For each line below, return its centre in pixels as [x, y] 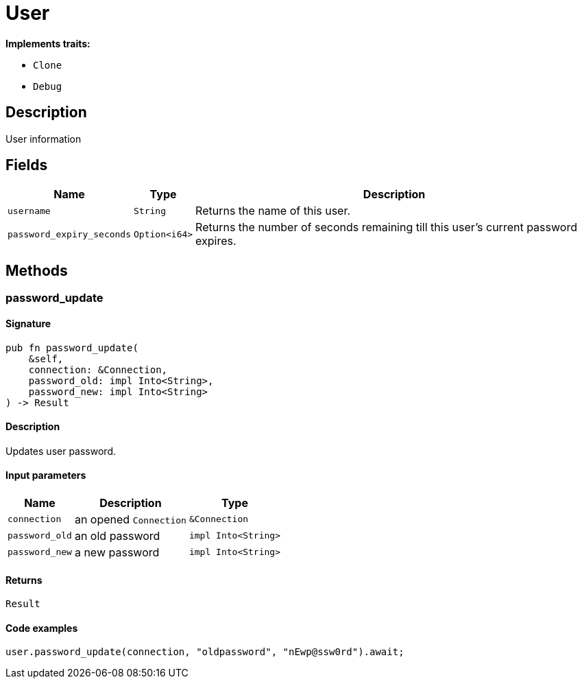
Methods [37, 270]
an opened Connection [130, 519]
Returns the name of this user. [273, 211]
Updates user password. [61, 451]
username [29, 211]
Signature [28, 323]
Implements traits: [48, 43]
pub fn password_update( [72, 347]
